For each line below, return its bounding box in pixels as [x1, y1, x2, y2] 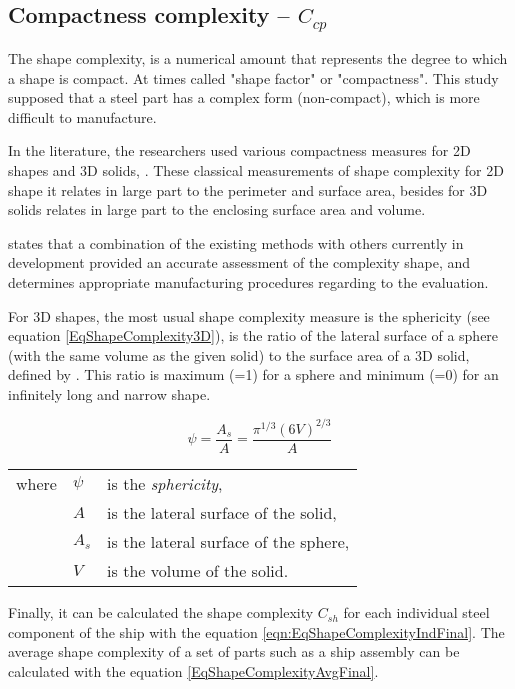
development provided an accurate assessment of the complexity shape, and [8, 252, 471, 273]
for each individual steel [343, 602, 490, 623]
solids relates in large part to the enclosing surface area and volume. [8, 199, 426, 220]
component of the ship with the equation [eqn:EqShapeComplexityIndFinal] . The [8, 621, 505, 642]
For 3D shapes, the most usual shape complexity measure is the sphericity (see [8, 305, 490, 326]
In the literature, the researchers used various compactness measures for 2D [8, 140, 471, 161]
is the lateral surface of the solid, [107, 501, 337, 525]
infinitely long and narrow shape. [8, 383, 211, 404]
